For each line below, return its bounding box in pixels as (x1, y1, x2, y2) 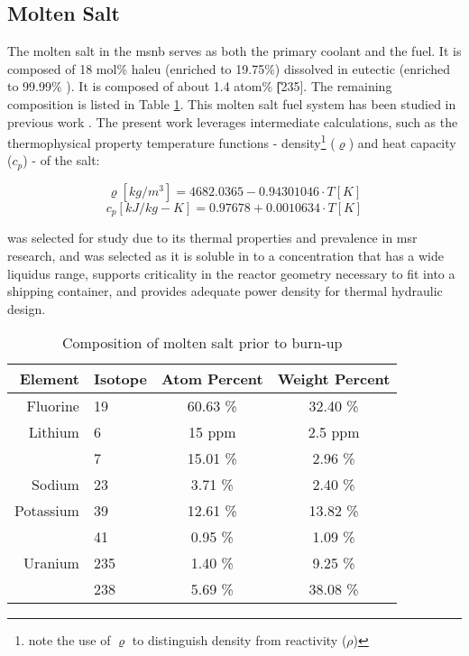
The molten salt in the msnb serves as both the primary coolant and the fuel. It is (7, 42, 462, 60)
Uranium (23, 552, 79, 574)
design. (7, 299, 46, 318)
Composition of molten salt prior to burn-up (61, 332, 343, 354)
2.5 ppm (308, 421, 360, 443)
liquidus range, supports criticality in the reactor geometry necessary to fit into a (7, 263, 455, 282)
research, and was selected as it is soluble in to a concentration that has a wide (7, 245, 444, 264)
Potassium (14, 500, 79, 522)
